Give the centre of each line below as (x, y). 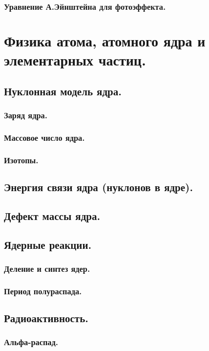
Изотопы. (21, 160)
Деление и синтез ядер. (47, 268)
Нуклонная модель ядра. (63, 91)
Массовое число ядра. (44, 137)
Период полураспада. (43, 291)
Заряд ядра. (26, 115)
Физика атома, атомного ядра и (105, 41)
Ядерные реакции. (48, 244)
